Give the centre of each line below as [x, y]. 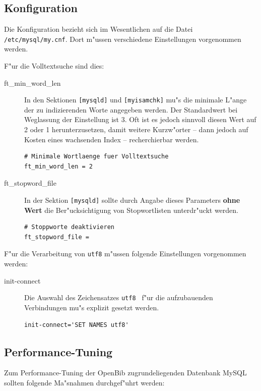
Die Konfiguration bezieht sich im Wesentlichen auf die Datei [99, 29]
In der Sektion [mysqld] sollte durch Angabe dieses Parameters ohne [132, 200]
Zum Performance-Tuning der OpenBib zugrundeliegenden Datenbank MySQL [125, 373]
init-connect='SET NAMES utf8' [77, 325]
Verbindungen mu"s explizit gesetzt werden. [92, 307]
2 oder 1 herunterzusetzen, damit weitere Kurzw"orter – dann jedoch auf [136, 129]
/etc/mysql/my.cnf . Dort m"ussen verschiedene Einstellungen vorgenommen [123, 39]
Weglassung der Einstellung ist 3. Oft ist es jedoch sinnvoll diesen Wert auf [140, 119]
